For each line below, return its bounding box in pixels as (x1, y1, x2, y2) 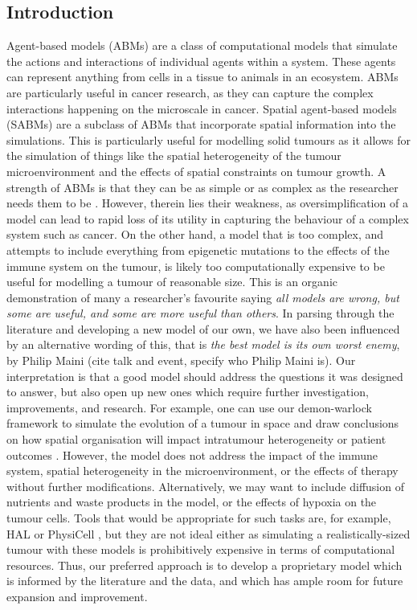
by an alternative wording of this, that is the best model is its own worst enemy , (6, 336, 400, 353)
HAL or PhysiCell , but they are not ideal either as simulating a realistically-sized (6, 525, 411, 542)
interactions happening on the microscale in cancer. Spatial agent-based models (6, 100, 397, 117)
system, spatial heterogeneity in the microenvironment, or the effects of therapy (6, 462, 399, 479)
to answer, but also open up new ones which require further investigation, (6, 383, 369, 400)
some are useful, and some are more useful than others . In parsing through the (6, 305, 395, 321)
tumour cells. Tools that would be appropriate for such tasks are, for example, (6, 510, 391, 526)
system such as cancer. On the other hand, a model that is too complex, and (6, 226, 384, 243)
